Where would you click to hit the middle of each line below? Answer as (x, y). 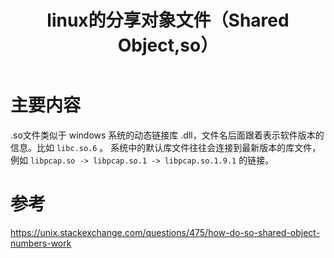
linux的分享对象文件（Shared (168, 20)
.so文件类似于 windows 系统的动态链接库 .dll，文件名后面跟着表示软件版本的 (167, 135)
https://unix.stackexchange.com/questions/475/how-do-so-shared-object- (165, 232)
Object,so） (168, 45)
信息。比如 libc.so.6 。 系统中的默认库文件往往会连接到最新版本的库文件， (166, 147)
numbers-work (41, 243)
